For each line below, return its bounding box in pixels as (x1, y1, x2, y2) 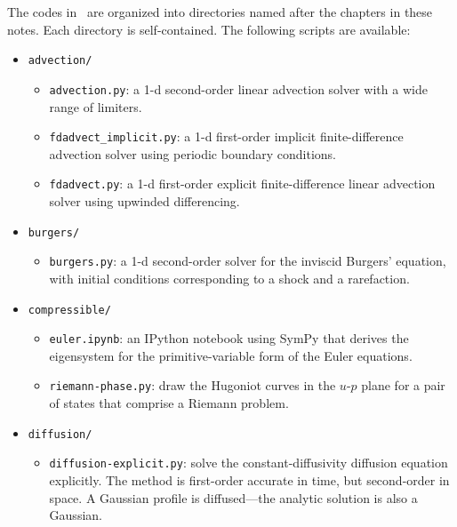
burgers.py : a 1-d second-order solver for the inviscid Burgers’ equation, (49, 252, 446, 270)
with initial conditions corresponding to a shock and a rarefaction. (49, 268, 410, 287)
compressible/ (28, 303, 111, 316)
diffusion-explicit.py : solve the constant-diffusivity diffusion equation (49, 453, 448, 472)
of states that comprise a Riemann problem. (49, 394, 289, 412)
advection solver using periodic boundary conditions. (49, 144, 336, 163)
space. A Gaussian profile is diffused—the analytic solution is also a (49, 488, 418, 507)
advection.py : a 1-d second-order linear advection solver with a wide (49, 79, 428, 98)
